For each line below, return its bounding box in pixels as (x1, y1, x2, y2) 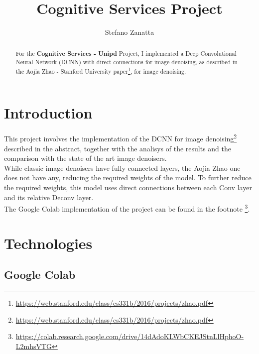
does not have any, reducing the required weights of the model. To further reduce (4, 172, 252, 183)
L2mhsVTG (15, 341, 52, 351)
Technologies (4, 233, 93, 253)
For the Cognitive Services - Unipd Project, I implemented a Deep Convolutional (15, 49, 237, 58)
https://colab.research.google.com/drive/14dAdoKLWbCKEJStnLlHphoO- (15, 331, 244, 342)
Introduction (4, 103, 93, 123)
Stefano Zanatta (105, 27, 154, 37)
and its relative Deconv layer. (4, 192, 94, 202)
